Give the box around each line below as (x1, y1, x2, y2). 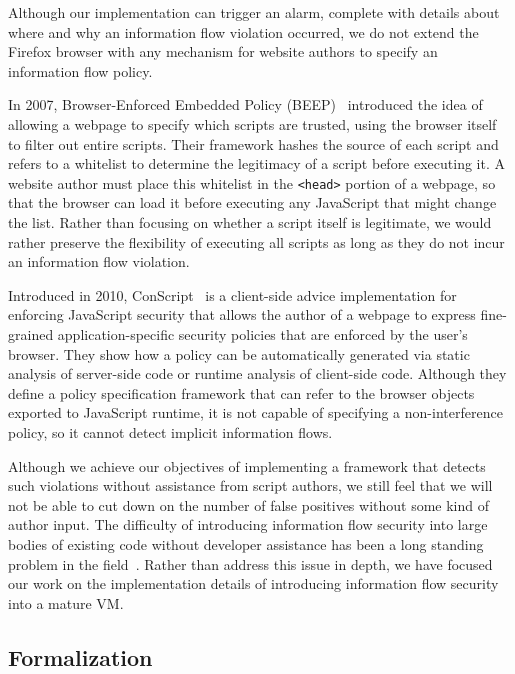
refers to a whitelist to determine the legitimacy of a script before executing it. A (8, 153, 505, 174)
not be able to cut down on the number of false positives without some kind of (8, 494, 490, 515)
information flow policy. (8, 60, 153, 81)
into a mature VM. (8, 592, 124, 613)
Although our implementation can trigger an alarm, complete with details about (8, 2, 500, 22)
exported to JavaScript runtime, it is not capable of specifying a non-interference (8, 402, 503, 423)
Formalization (8, 641, 153, 672)
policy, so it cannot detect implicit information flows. (8, 421, 333, 442)
